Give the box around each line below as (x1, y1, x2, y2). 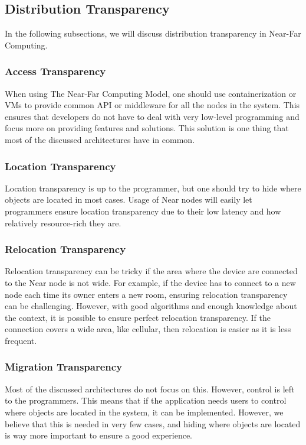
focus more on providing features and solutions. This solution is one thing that (5, 122, 289, 134)
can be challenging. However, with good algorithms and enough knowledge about (5, 300, 297, 312)
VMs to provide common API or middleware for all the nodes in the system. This (5, 99, 300, 111)
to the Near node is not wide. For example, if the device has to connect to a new (5, 276, 296, 288)
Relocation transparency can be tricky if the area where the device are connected (5, 265, 298, 277)
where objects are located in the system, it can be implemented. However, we (5, 405, 284, 418)
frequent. (5, 334, 37, 346)
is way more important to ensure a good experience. (5, 429, 193, 441)
